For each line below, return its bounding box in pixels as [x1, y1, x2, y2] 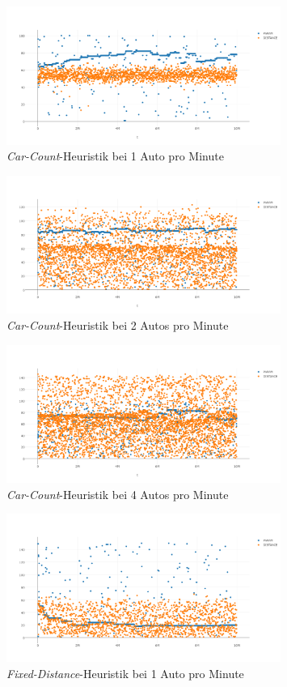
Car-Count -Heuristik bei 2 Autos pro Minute [6, 316, 229, 333]
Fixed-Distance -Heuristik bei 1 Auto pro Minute [6, 665, 244, 682]
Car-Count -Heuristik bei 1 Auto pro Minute [6, 147, 224, 164]
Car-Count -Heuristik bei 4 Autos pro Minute [6, 485, 229, 502]
